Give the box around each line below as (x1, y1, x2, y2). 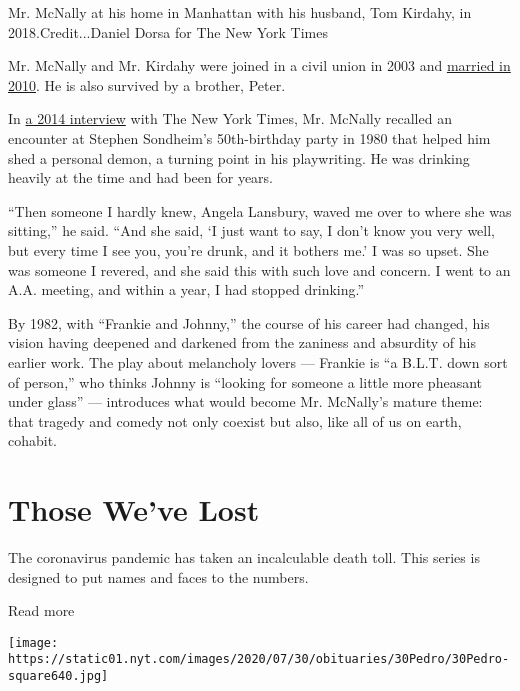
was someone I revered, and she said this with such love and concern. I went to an (8, 259, 511, 280)
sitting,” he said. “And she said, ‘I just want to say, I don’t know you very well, (8, 220, 495, 241)
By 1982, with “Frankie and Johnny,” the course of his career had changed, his (8, 312, 490, 333)
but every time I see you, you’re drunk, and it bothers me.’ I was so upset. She (8, 239, 489, 260)
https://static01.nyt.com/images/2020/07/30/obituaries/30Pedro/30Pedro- (8, 652, 510, 667)
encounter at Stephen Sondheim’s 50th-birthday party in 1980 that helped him (8, 127, 491, 148)
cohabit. (8, 430, 58, 451)
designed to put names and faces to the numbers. (8, 566, 309, 587)
